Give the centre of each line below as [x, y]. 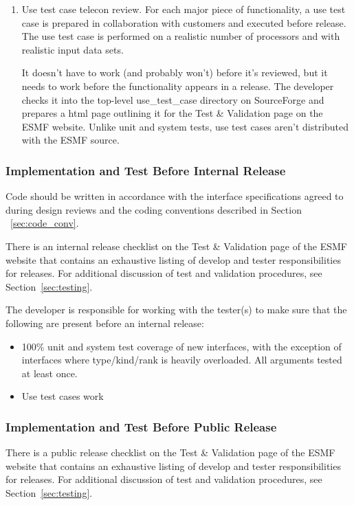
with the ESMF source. [70, 140]
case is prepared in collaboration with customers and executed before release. [184, 22]
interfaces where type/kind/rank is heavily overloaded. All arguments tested [182, 360]
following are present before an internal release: [105, 323]
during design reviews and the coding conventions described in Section [154, 209]
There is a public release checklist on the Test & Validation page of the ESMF [170, 452]
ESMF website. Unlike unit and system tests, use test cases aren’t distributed [185, 126]
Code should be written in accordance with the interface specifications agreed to [175, 196]
